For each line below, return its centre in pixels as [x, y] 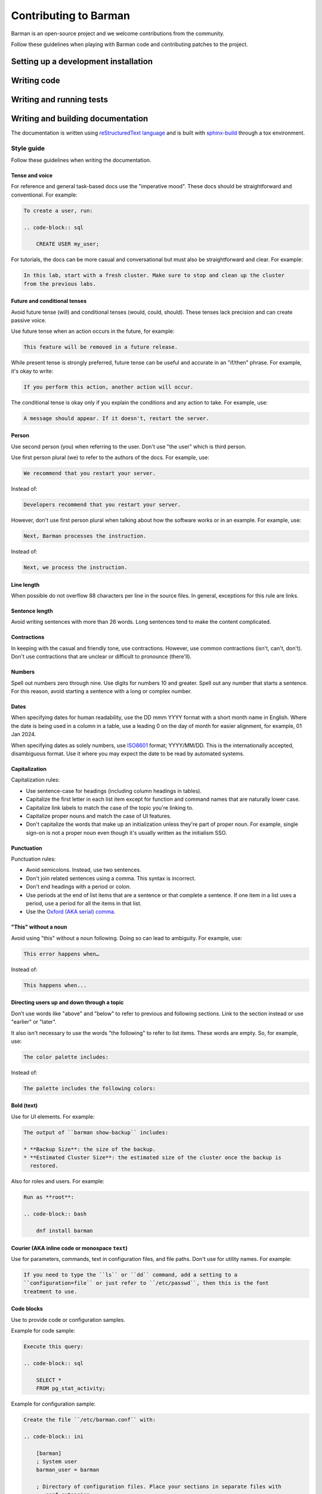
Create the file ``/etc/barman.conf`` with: [90, 1420]
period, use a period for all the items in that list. [84, 904]
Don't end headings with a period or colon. [78, 887]
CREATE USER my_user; [68, 244]
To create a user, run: [58, 210]
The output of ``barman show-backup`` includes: [96, 1132]
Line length [25, 584]
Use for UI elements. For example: [53, 1116]
